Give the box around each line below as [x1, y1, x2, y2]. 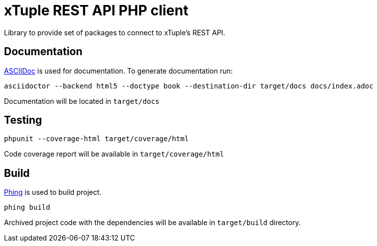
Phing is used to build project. [4, 188, 102, 197]
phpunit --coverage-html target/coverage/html [4, 135, 189, 143]
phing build [4, 203, 50, 212]
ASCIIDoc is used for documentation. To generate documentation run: [4, 66, 233, 75]
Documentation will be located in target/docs [4, 96, 160, 105]
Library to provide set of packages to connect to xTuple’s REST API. [4, 28, 226, 37]
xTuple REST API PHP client [4, 2, 189, 19]
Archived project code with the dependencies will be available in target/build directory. [4, 218, 301, 227]
